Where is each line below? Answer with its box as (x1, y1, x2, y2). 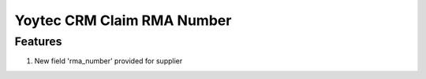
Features (14, 34, 62, 48)
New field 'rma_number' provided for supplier (34, 56, 183, 66)
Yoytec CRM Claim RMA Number (14, 12, 232, 29)
